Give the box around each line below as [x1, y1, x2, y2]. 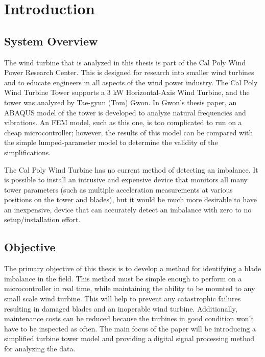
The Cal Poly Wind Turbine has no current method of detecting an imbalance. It [4, 164, 258, 175]
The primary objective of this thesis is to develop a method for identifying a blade [4, 263, 261, 274]
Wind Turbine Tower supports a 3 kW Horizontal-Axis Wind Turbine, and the [4, 87, 250, 98]
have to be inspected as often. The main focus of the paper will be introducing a [4, 323, 256, 334]
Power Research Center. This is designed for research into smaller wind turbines [4, 67, 254, 78]
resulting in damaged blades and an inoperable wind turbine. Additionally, [4, 303, 237, 314]
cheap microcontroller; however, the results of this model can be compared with [4, 127, 253, 137]
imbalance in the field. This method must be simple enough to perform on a [4, 273, 242, 283]
